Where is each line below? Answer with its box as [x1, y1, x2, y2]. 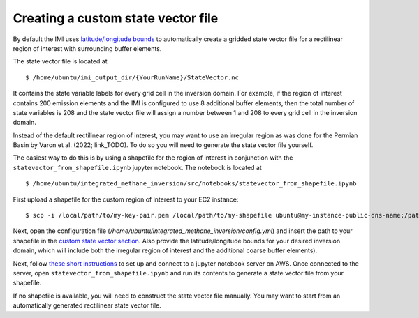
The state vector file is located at [13, 57, 108, 66]
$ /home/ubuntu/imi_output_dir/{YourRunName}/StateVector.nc [25, 73, 239, 82]
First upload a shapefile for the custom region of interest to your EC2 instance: [13, 195, 239, 204]
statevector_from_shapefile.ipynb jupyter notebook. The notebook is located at [13, 163, 262, 172]
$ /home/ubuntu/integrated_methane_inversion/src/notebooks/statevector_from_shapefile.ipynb [25, 180, 357, 188]
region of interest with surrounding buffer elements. [13, 44, 162, 52]
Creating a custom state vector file [13, 10, 219, 26]
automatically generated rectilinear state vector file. [13, 301, 162, 310]
